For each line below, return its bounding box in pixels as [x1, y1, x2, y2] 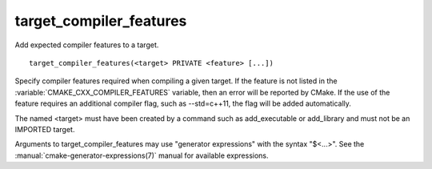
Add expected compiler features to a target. [14, 40, 159, 50]
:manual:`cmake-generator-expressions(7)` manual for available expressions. [14, 151, 269, 160]
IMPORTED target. [14, 124, 75, 134]
